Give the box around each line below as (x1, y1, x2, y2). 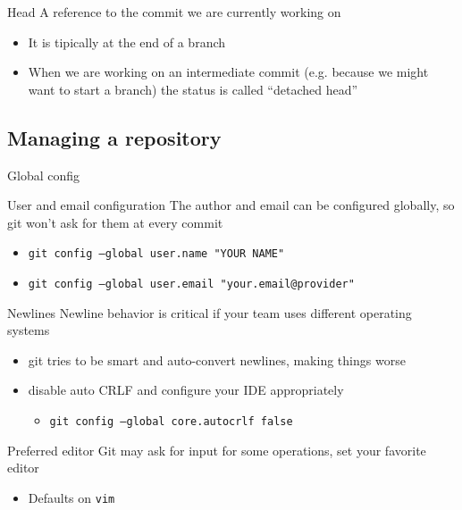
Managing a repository (7, 123, 222, 151)
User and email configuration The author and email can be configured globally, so (7, 196, 455, 214)
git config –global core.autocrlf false (49, 415, 293, 429)
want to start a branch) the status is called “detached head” (28, 79, 358, 98)
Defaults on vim (28, 488, 115, 506)
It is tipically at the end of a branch (28, 32, 226, 51)
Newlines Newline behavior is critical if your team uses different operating (7, 303, 412, 322)
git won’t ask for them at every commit (7, 213, 223, 231)
